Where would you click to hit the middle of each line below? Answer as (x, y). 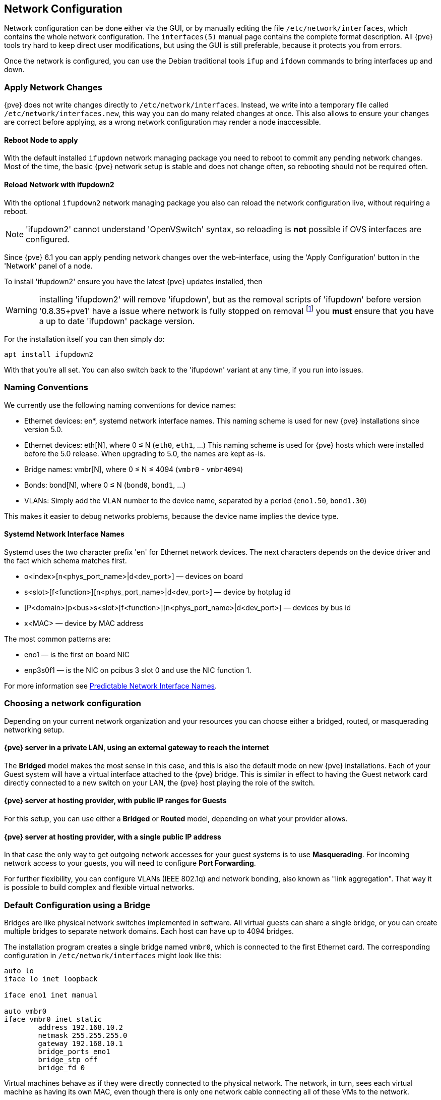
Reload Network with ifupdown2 (59, 185)
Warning (21, 310)
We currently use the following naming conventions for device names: (120, 405)
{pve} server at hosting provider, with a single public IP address (113, 836)
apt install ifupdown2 (49, 354)
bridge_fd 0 (61, 1068)
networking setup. (34, 729)
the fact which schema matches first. (66, 560)
